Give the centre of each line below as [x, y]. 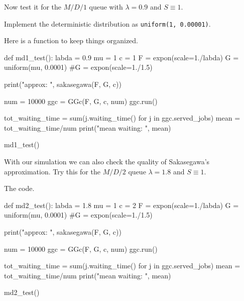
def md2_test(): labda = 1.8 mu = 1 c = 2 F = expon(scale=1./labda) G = [121, 205]
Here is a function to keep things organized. [71, 40]
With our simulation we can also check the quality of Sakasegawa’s [107, 161]
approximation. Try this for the [52, 171]
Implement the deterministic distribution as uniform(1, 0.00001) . [107, 23]
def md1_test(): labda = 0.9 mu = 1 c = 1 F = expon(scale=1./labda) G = [121, 57]
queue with [106, 7]
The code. [19, 188]
